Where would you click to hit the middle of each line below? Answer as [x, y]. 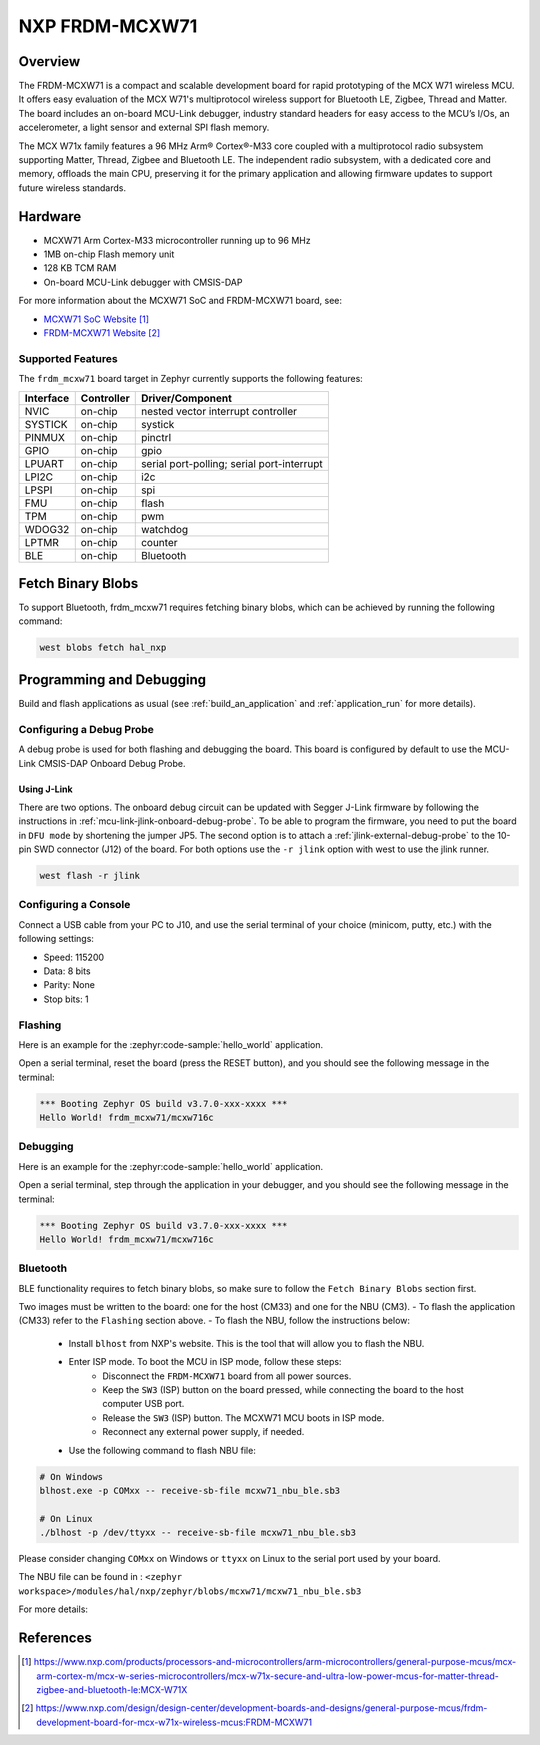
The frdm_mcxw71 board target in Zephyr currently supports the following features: [191, 379]
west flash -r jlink [89, 876]
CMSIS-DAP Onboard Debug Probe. [112, 763]
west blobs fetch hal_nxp [103, 648]
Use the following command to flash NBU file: [162, 1450]
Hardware [50, 216]
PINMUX [44, 437]
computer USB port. [143, 1404]
